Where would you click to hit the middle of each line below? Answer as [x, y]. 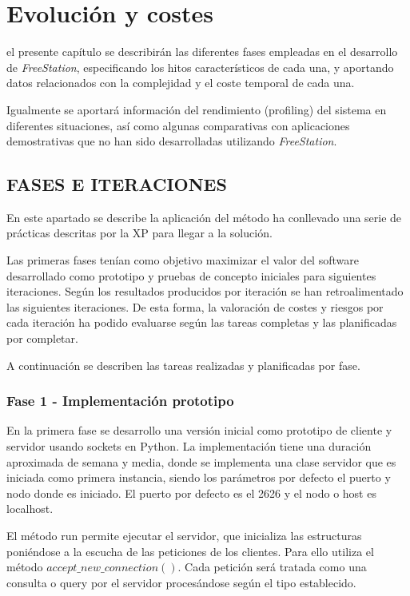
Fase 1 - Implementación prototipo [120, 401]
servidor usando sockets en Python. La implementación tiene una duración [189, 446]
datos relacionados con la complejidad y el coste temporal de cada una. [181, 83]
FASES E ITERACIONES [117, 184]
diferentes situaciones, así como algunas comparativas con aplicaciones [178, 125]
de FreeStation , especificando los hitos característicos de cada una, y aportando [200, 67]
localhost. [30, 509]
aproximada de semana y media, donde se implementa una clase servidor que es [201, 461]
